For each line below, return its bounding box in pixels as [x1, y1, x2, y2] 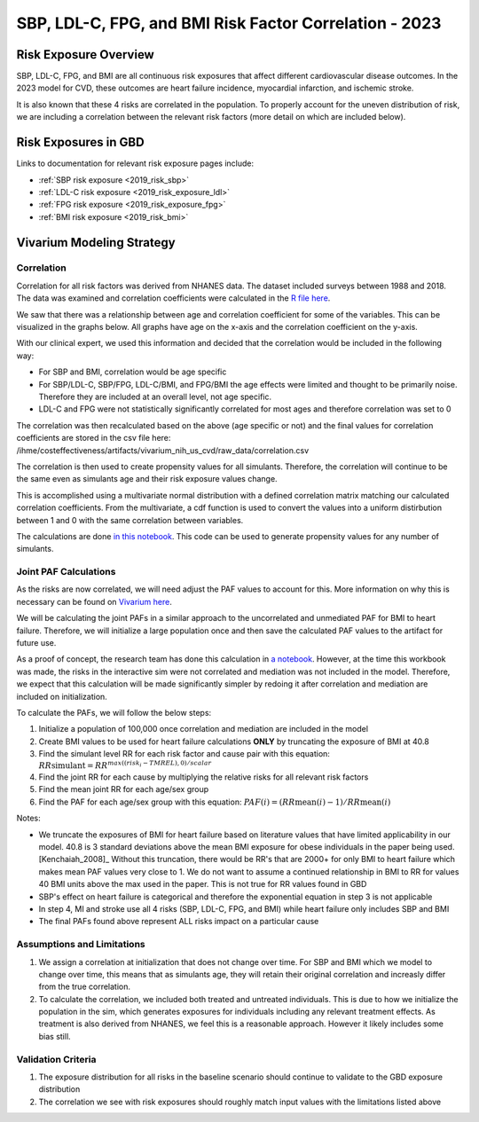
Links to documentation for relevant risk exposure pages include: [16, 158, 255, 169]
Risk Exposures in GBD [16, 135, 145, 150]
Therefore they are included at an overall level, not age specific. [38, 391, 272, 402]
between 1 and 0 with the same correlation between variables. [16, 514, 244, 525]
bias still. [38, 1031, 71, 1041]
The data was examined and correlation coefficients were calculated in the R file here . [16, 293, 331, 303]
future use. [16, 637, 57, 647]
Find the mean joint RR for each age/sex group [38, 784, 209, 795]
